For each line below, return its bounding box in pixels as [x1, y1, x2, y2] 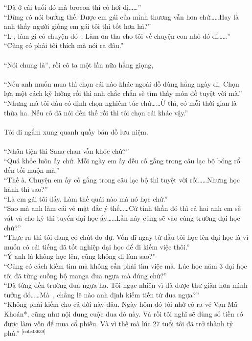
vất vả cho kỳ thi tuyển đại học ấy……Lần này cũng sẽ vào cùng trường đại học [4, 213, 240, 223]
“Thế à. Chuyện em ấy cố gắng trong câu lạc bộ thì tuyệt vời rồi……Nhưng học [4, 174, 240, 184]
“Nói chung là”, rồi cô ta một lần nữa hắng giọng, [4, 59, 154, 69]
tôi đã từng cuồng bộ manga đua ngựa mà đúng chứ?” [4, 270, 167, 280]
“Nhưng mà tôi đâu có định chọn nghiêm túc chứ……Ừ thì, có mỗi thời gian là [4, 97, 237, 108]
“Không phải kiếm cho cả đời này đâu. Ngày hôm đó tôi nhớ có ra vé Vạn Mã [4, 299, 238, 309]
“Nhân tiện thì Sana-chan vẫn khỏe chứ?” [4, 145, 129, 156]
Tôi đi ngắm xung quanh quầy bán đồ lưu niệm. [4, 126, 148, 136]
